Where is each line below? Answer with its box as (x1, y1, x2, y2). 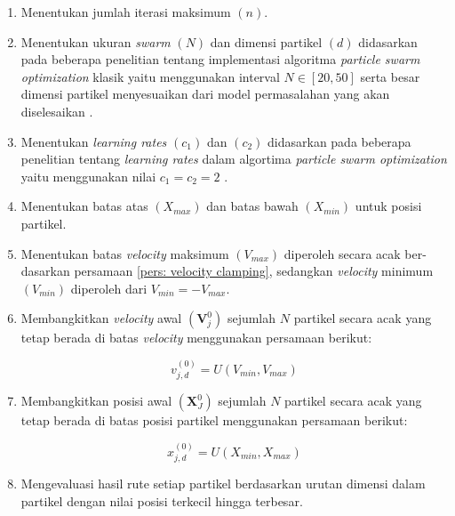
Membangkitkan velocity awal (20, 309, 182, 327)
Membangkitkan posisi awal (20, 391, 172, 410)
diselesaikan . (20, 101, 93, 120)
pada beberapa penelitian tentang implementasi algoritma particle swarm (20, 50, 420, 69)
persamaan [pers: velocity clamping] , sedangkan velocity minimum (74, 262, 434, 280)
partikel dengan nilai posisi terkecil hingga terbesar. (20, 491, 303, 510)
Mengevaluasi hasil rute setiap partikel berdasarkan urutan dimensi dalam (20, 473, 426, 492)
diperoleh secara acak (283, 244, 401, 262)
